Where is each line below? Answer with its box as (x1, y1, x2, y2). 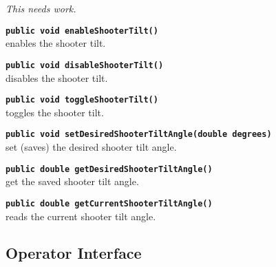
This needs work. (6, 1, 76, 15)
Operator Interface (6, 242, 142, 264)
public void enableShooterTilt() (6, 25, 158, 36)
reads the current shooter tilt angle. (6, 209, 156, 223)
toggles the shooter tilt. (6, 105, 104, 119)
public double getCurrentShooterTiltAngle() (6, 198, 213, 209)
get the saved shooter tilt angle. (6, 174, 139, 189)
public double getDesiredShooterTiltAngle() (6, 164, 213, 174)
